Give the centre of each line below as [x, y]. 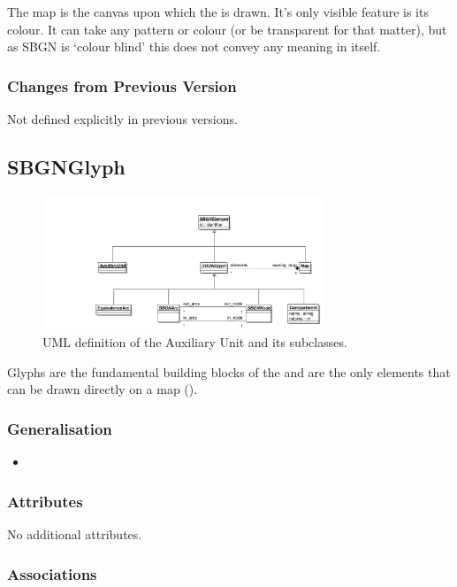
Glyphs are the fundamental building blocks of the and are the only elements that [229, 371]
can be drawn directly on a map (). [103, 389]
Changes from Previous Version [122, 85]
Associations [52, 573]
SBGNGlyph [66, 166]
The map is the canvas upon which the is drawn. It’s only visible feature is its [218, 12]
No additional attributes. [75, 534]
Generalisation [60, 428]
